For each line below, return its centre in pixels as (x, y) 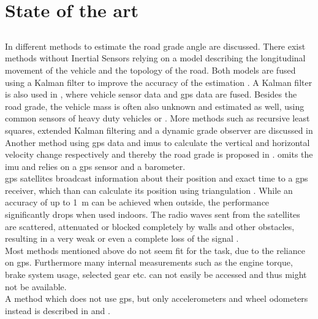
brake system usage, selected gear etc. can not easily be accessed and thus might (156, 275)
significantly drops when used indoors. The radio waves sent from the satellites (153, 214)
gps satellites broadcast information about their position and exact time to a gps (157, 178)
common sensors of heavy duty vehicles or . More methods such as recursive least (157, 118)
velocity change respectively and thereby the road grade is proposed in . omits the (159, 154)
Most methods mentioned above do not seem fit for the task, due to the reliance (155, 250)
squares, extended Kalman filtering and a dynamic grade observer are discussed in (159, 130)
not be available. (36, 286)
